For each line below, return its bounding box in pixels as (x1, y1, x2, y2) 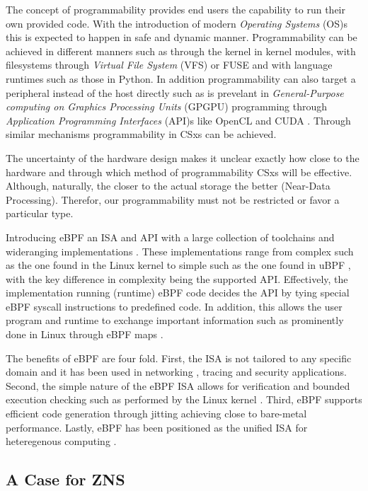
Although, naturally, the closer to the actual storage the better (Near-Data (6, 178, 330, 193)
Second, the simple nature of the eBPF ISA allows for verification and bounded (6, 378, 350, 393)
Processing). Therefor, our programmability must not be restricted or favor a (6, 192, 340, 207)
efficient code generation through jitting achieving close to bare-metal (6, 406, 307, 421)
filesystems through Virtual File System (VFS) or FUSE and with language (6, 57, 333, 72)
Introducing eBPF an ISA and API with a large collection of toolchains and (6, 229, 335, 244)
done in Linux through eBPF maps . (6, 327, 163, 342)
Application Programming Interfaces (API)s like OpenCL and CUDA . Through (6, 112, 351, 127)
